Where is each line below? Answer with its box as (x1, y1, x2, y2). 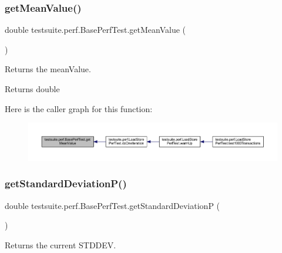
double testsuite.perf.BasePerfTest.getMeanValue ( (5, 23, 186, 36)
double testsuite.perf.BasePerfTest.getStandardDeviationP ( (5, 199, 220, 211)
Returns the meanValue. (5, 63, 91, 75)
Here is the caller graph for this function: (5, 102, 153, 114)
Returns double (5, 83, 60, 95)
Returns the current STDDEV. (5, 238, 116, 251)
